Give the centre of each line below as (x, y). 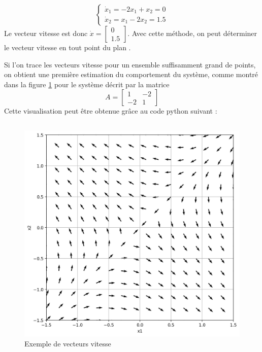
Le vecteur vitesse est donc (46, 33)
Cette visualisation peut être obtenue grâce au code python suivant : (111, 111)
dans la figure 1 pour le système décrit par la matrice (87, 84)
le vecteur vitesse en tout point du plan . (68, 47)
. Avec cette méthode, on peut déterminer (192, 33)
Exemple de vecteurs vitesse (68, 343)
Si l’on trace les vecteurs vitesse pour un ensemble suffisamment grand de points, (130, 64)
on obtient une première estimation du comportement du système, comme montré (131, 74)
